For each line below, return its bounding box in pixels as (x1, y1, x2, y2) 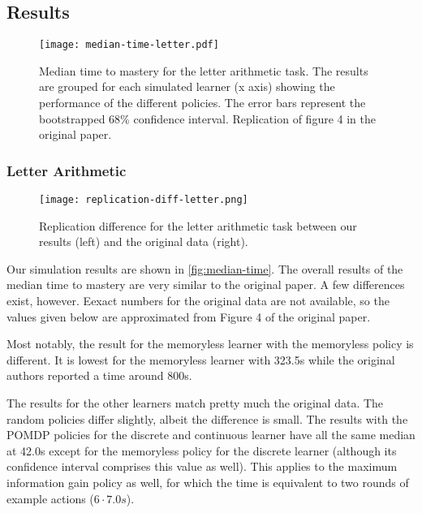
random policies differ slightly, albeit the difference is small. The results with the (6, 410, 408, 427)
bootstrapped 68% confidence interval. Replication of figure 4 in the (39, 110, 376, 127)
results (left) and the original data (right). (39, 233, 248, 250)
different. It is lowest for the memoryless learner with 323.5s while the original (6, 351, 395, 368)
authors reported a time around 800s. (6, 367, 192, 384)
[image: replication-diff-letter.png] (39, 194, 248, 206)
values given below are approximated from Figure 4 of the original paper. (6, 308, 371, 325)
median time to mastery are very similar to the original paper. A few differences (6, 276, 405, 293)
